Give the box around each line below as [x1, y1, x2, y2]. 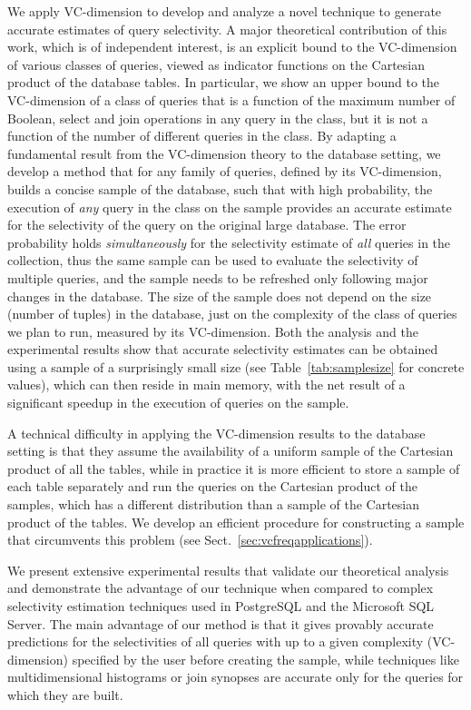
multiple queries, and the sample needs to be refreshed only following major [7, 268, 428, 287]
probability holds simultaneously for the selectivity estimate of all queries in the [7, 232, 451, 251]
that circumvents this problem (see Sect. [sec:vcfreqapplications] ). [7, 530, 373, 549]
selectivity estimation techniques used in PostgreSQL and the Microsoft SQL [7, 597, 435, 615]
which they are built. [7, 685, 123, 704]
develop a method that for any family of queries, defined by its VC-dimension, [7, 162, 442, 181]
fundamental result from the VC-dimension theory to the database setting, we [7, 143, 441, 163]
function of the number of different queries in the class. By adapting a [7, 126, 397, 145]
